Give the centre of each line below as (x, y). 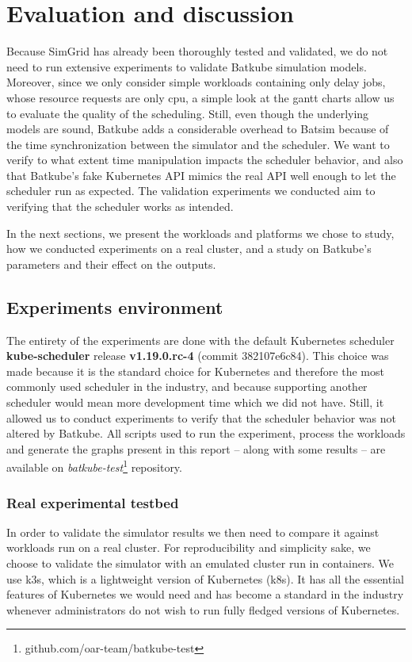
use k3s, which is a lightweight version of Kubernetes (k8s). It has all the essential (205, 578)
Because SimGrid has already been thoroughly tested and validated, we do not (197, 51)
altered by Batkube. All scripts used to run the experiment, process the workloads (206, 433)
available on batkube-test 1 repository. (94, 466)
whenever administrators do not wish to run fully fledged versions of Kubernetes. (203, 609)
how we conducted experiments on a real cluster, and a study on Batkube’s (189, 249)
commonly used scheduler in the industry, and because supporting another (187, 386)
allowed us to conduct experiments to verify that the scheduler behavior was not (201, 417)
